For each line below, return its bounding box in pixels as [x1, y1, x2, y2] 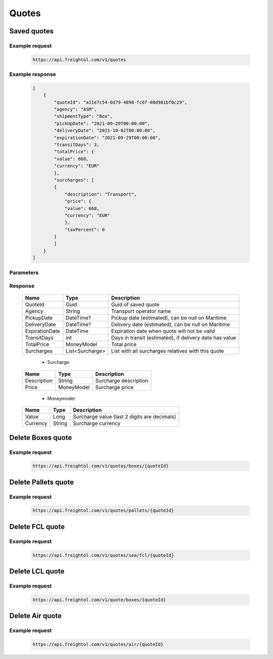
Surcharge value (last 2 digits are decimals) [73, 413, 176, 420]
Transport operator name [111, 308, 171, 315]
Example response [9, 71, 56, 78]
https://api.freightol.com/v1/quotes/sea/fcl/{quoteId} [32, 552, 174, 558]
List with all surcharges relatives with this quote [111, 348, 224, 355]
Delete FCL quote [9, 522, 65, 531]
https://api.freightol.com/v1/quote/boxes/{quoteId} [32, 597, 166, 602]
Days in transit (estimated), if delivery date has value [111, 334, 237, 341]
